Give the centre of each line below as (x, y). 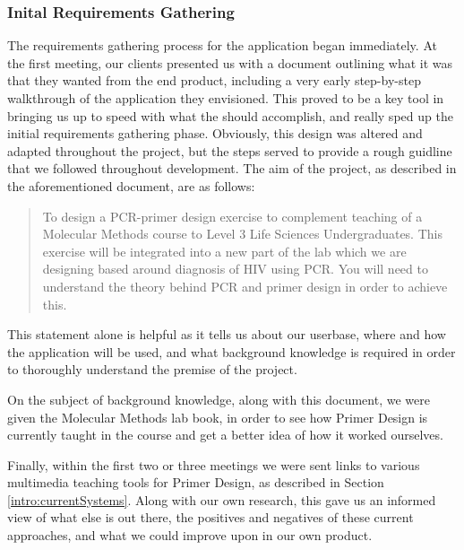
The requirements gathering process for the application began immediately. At (222, 45)
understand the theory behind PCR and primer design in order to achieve (245, 286)
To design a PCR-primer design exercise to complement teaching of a (232, 216)
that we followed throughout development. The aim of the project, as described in (232, 168)
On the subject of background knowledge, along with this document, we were (219, 399)
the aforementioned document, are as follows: (131, 185)
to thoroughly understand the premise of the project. (152, 369)
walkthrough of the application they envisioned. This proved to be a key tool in (226, 98)
